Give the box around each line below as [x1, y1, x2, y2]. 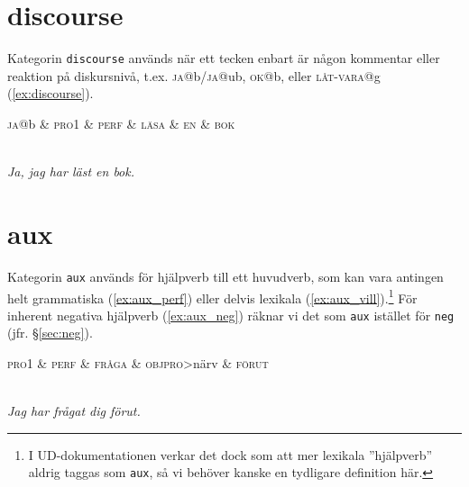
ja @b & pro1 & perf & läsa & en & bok [7, 113, 235, 132]
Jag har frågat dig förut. [7, 401, 141, 420]
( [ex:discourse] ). [7, 84, 94, 103]
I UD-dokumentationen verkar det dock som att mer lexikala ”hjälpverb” [28, 445, 433, 464]
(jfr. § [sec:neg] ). [7, 323, 93, 342]
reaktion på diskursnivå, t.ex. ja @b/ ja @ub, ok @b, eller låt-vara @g [7, 66, 381, 85]
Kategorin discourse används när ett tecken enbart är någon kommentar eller [7, 49, 440, 68]
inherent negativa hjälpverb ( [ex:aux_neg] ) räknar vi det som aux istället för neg [7, 305, 455, 324]
